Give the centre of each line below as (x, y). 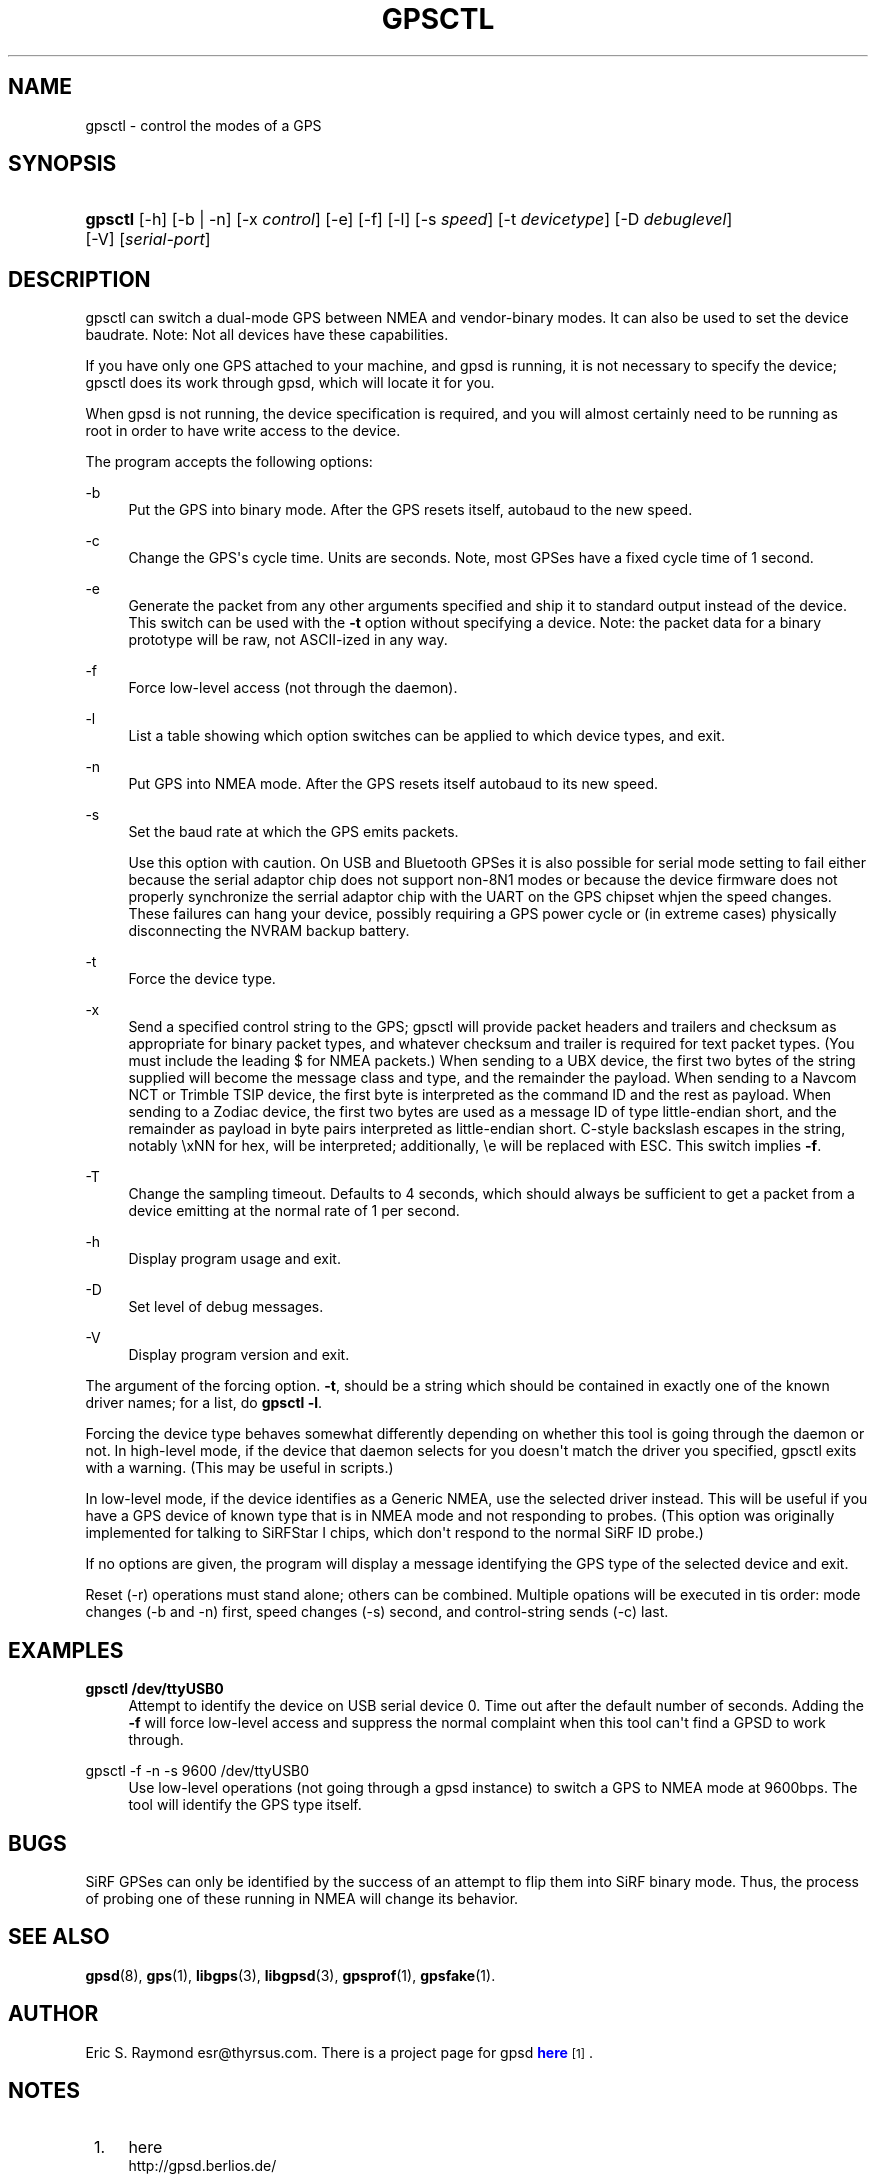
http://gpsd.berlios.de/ (202, 2165)
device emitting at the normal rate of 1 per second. (294, 1211)
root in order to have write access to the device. (243, 431)
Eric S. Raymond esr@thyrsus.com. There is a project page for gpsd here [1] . (339, 2052)
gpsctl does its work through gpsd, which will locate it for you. (290, 383)
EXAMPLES (66, 1650)
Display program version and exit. (239, 1355)
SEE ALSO (59, 1937)
